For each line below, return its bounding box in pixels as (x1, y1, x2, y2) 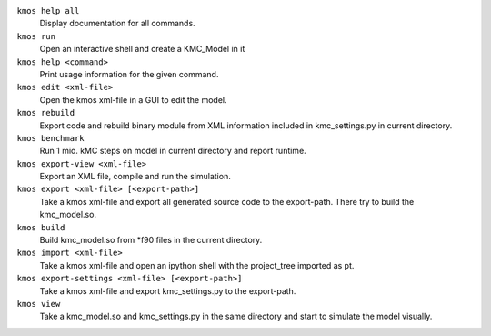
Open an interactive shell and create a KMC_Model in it (39, 44, 245, 55)
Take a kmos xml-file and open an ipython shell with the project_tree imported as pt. (39, 260, 355, 270)
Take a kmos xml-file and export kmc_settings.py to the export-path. (39, 285, 296, 296)
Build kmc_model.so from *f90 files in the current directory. (39, 235, 263, 246)
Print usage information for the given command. (39, 68, 219, 79)
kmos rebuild (16, 107, 75, 118)
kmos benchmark (16, 133, 85, 143)
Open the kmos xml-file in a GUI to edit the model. (39, 94, 227, 105)
